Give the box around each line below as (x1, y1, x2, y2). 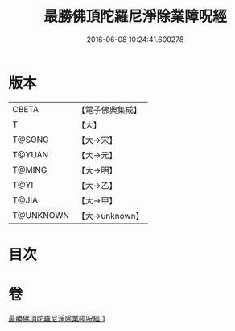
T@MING (12, 164, 47, 175)
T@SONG (12, 134, 50, 145)
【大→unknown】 (76, 210, 144, 221)
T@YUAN (12, 149, 49, 160)
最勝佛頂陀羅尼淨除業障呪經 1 (8, 313, 105, 323)
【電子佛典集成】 (76, 104, 142, 115)
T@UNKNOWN (12, 209, 70, 220)
